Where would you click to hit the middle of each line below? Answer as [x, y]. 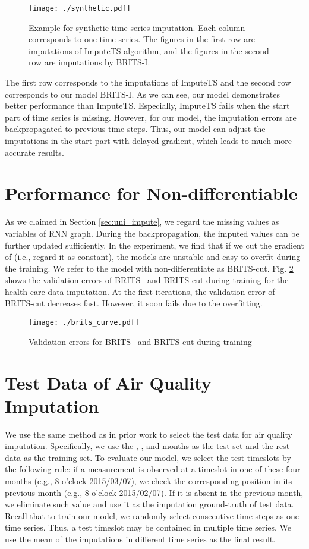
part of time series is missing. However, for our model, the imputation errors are [151, 117]
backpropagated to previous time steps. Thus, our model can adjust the [135, 129]
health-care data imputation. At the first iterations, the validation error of [140, 291]
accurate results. [34, 152]
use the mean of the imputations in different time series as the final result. [140, 539]
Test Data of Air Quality [108, 382]
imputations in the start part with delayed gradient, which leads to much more [148, 140]
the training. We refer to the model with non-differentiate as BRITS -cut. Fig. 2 [149, 268]
